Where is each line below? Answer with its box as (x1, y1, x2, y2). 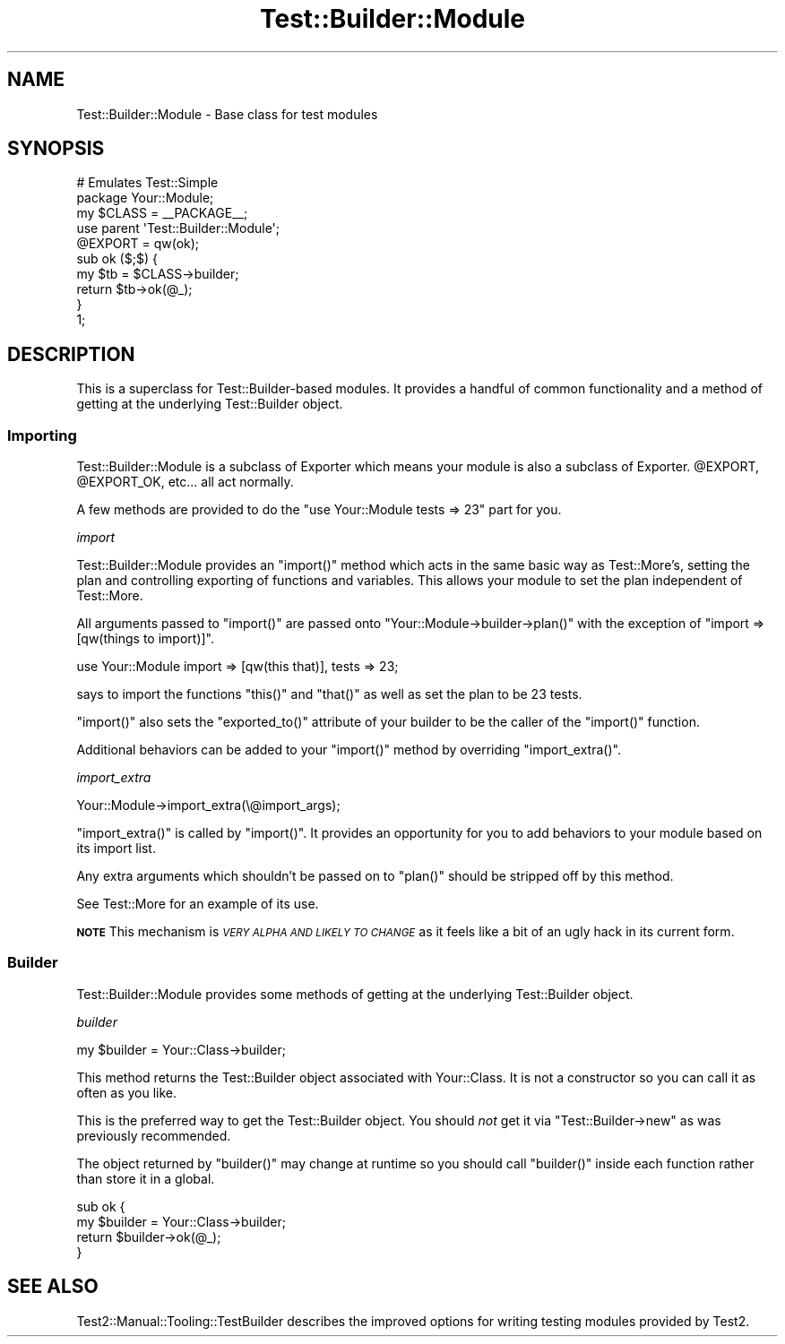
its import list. (76, 840, 156, 857)
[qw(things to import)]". (76, 631, 214, 647)
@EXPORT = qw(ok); (76, 236, 200, 252)
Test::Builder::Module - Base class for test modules (76, 106, 378, 122)
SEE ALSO (7, 1275, 99, 1298)
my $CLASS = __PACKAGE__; (76, 205, 248, 221)
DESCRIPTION (7, 342, 135, 366)
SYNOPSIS (7, 137, 105, 160)
